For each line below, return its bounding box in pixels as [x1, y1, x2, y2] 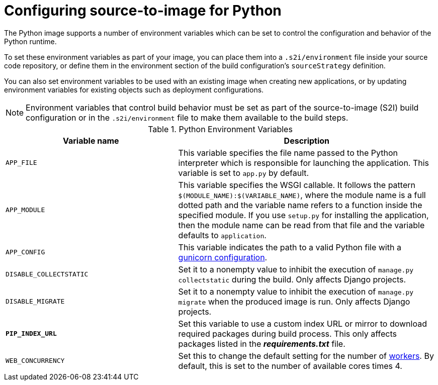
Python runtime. [4, 37, 57, 46]
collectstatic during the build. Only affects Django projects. [178, 274, 406, 284]
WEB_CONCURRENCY [6, 357, 65, 365]
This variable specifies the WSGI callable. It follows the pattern [178, 179, 415, 190]
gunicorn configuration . [178, 252, 268, 262]
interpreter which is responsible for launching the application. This [178, 157, 429, 168]
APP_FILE [6, 159, 37, 167]
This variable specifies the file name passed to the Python [178, 147, 398, 158]
